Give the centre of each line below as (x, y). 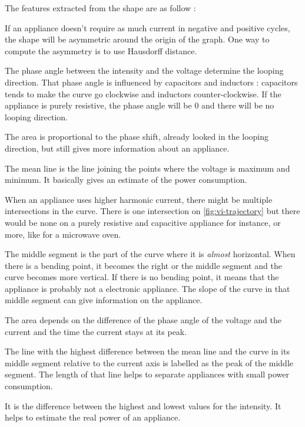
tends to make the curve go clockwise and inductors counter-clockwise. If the (143, 93)
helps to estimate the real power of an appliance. (93, 417)
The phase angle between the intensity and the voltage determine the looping (144, 70)
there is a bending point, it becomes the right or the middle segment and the (143, 265)
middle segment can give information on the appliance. (104, 300)
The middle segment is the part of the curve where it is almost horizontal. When (150, 254)
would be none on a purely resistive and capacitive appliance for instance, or (143, 222)
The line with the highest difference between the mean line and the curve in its (147, 351)
